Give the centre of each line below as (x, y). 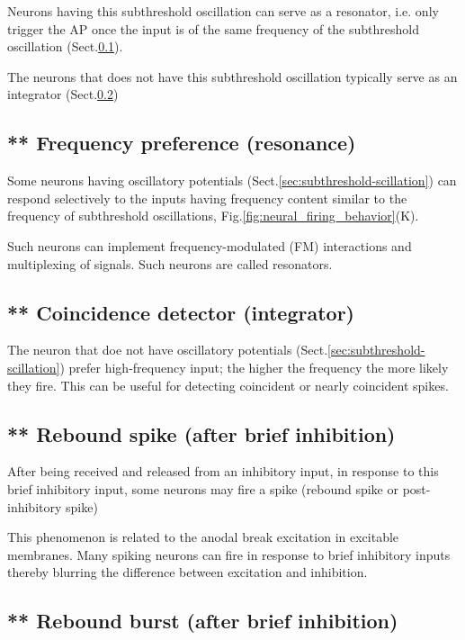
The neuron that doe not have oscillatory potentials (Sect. (168, 350)
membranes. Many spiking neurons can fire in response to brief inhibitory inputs (229, 554)
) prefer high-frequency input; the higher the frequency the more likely (254, 367)
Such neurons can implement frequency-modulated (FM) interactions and (210, 245)
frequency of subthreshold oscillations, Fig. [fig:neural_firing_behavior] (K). (213, 216)
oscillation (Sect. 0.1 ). (65, 46)
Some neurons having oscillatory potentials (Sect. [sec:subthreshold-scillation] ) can (232, 180)
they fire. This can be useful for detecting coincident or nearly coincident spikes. (228, 385)
